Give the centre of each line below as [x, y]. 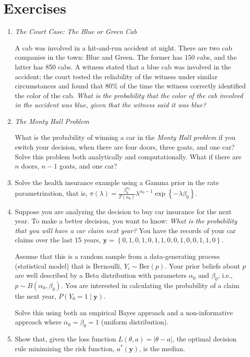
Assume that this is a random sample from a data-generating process [117, 256]
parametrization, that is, [51, 193]
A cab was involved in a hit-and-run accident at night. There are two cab [124, 47]
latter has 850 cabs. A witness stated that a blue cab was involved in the [123, 66]
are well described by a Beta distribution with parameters [101, 275]
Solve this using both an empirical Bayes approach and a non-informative [124, 312]
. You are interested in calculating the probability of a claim [150, 285]
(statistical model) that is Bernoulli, [68, 265]
